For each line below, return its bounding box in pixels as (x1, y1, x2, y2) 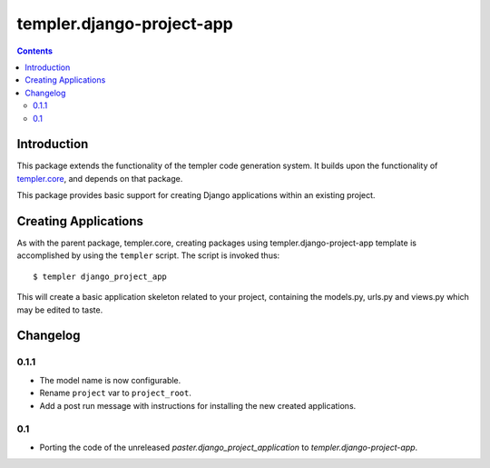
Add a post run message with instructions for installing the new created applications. (39, 400, 357, 411)
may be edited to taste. (16, 304, 103, 315)
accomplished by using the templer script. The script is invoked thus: (16, 250, 280, 261)
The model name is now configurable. (39, 374, 181, 385)
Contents (16, 45, 54, 56)
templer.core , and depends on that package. (16, 173, 183, 184)
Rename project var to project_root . (39, 387, 192, 399)
